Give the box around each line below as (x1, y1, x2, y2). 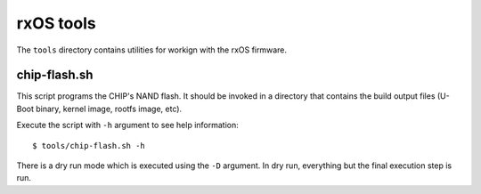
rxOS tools (16, 13, 97, 33)
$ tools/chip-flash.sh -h (32, 141, 146, 150)
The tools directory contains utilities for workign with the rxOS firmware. (16, 44, 288, 55)
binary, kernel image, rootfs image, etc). (36, 103, 183, 114)
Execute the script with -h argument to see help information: (16, 120, 240, 131)
